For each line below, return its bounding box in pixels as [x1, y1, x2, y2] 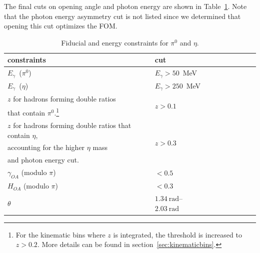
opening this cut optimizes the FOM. [4, 20, 117, 31]
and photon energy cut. [7, 154, 79, 165]
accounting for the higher [7, 142, 85, 152]
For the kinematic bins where [15, 229, 105, 239]
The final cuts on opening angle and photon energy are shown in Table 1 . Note [4, 1, 247, 11]
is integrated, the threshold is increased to [113, 229, 242, 239]
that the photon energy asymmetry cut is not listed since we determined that [4, 10, 241, 21]
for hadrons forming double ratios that [13, 119, 131, 130]
